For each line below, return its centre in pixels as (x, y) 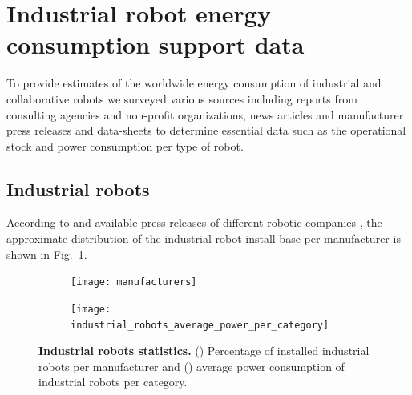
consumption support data (156, 44)
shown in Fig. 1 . (47, 254)
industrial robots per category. (113, 382)
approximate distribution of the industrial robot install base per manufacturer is (204, 238)
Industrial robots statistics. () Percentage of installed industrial (204, 351)
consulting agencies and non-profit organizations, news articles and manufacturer (205, 114)
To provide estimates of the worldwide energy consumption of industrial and (194, 83)
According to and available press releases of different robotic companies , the (194, 222)
